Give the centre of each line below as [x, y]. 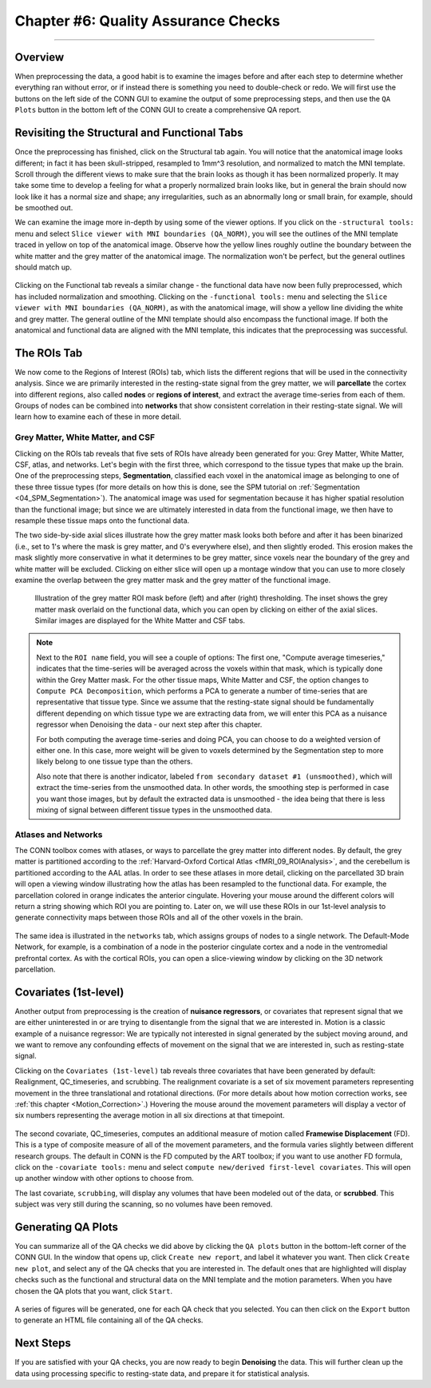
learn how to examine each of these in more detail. [98, 417]
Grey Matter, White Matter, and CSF [85, 437]
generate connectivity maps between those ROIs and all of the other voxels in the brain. [159, 917]
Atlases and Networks [59, 834]
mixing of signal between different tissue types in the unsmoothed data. [154, 810]
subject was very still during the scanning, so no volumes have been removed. [144, 1204]
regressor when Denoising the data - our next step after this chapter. [149, 724]
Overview [40, 57]
